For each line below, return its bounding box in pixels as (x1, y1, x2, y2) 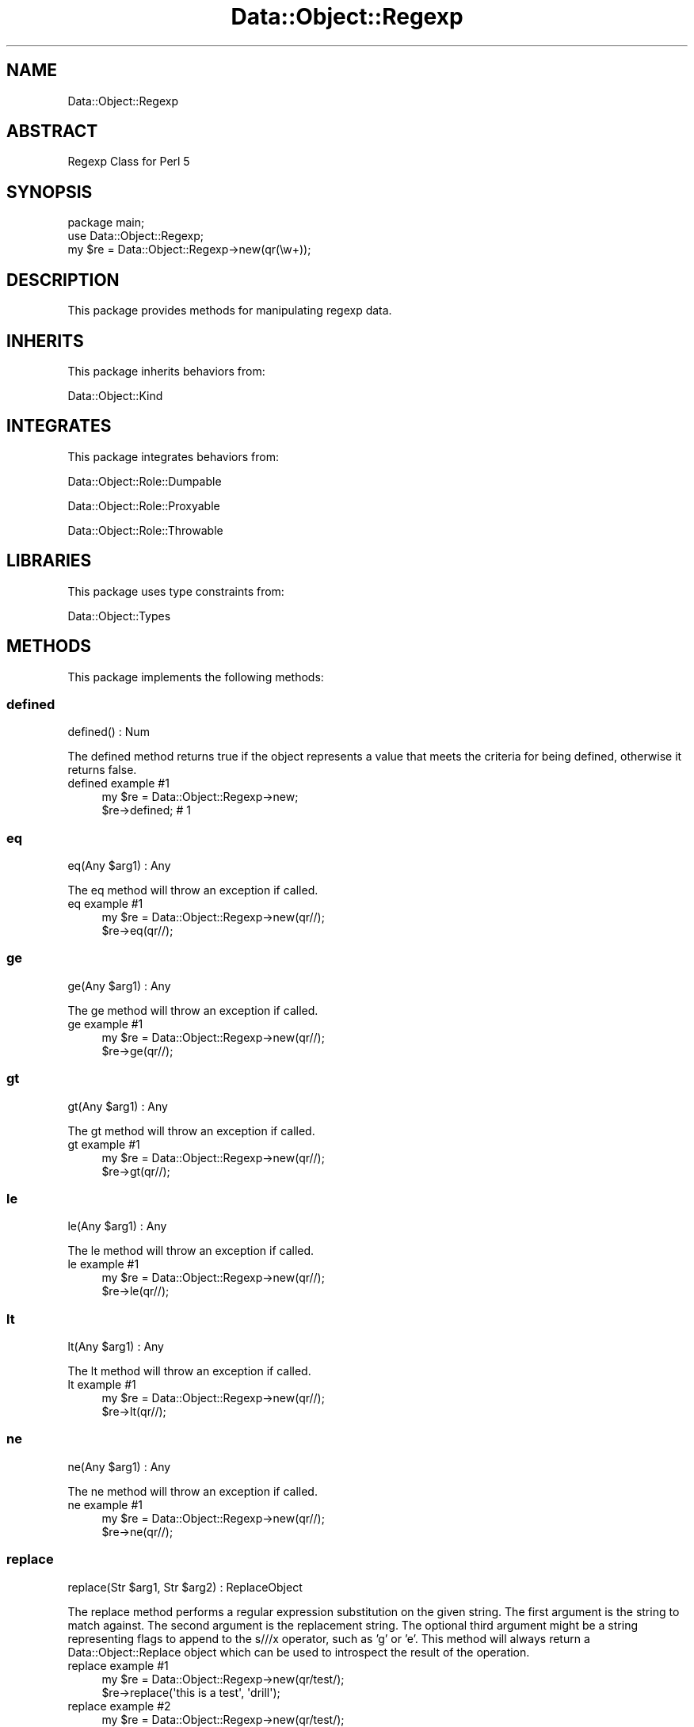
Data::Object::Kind (67, 388, 163, 402)
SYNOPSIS (6, 181, 93, 202)
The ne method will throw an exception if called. (67, 1484, 318, 1498)
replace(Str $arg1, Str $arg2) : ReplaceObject (67, 1580, 303, 1594)
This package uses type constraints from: (67, 584, 284, 598)
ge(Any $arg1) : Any (67, 978, 171, 993)
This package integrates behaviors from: (67, 449, 279, 463)
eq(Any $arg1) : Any (67, 859, 171, 872)
